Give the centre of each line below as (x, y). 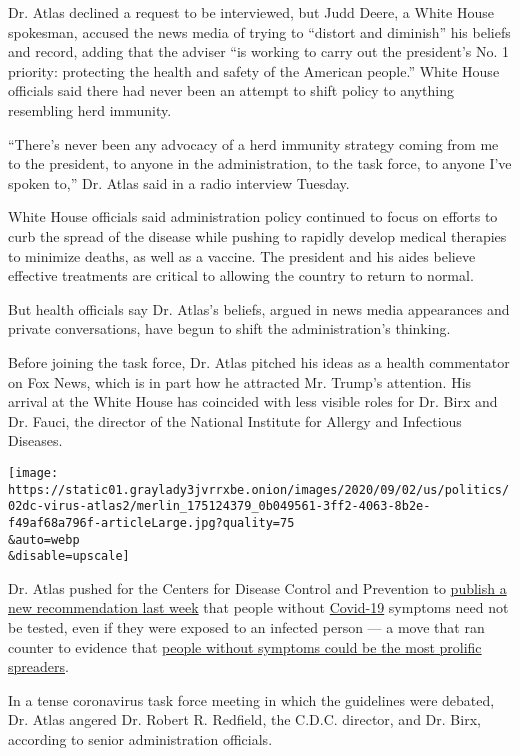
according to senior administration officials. (140, 738)
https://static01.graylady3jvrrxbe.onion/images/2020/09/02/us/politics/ (259, 489)
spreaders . (38, 666)
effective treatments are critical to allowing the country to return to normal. (241, 275)
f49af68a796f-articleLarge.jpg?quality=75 (151, 522)
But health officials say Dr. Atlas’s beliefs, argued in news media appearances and (259, 308)
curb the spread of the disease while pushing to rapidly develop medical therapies (257, 235)
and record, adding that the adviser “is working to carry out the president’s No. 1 (259, 51)
